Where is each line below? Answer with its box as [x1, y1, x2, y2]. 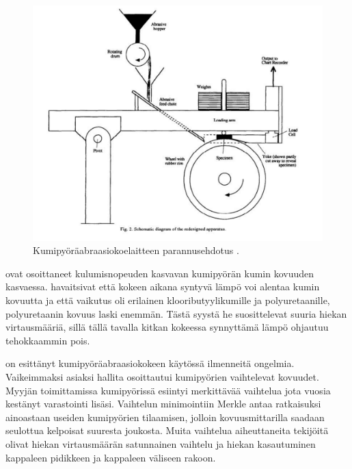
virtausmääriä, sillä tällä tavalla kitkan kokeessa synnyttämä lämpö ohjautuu [5, 320, 329, 334]
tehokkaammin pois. [5, 333, 90, 347]
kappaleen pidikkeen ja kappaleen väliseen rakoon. [5, 450, 216, 464]
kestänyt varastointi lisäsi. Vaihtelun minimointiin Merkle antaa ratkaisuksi [5, 396, 321, 411]
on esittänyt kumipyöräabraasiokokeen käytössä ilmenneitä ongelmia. [5, 356, 295, 370]
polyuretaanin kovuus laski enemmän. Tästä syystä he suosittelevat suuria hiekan [5, 306, 347, 320]
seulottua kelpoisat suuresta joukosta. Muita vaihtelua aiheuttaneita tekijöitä [5, 423, 329, 438]
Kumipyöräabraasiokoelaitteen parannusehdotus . [33, 243, 239, 257]
